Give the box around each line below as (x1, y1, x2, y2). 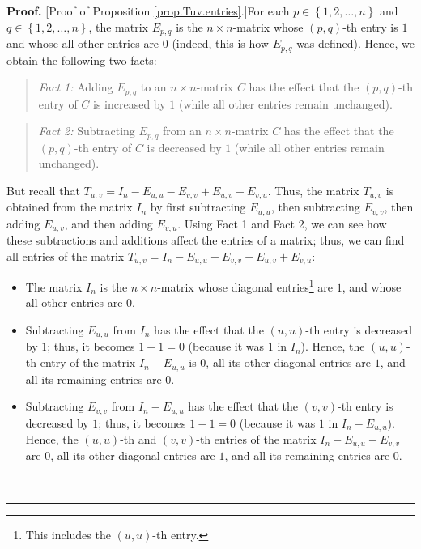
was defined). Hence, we (296, 35, 415, 52)
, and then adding (64, 215, 153, 232)
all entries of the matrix (6, 247, 125, 264)
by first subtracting (150, 198, 246, 215)
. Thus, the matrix (267, 181, 359, 198)
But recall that (6, 181, 80, 198)
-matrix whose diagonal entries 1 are (157, 276, 334, 295)
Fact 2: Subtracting (38, 122, 135, 139)
